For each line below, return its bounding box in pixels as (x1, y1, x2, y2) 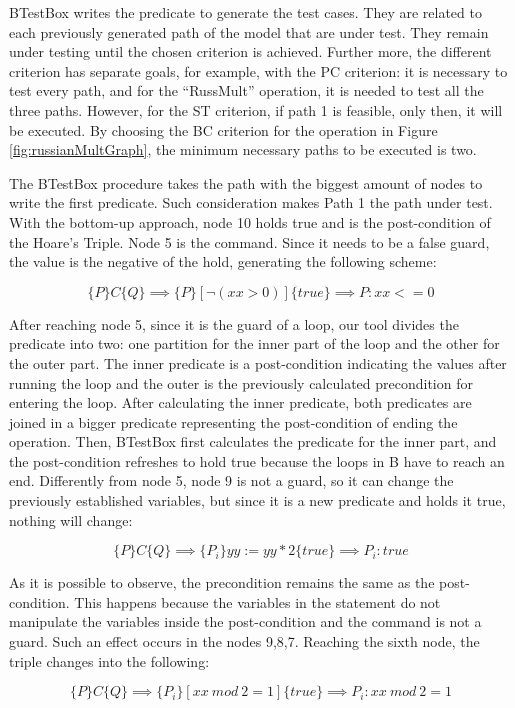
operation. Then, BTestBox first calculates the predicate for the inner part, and (9, 431, 497, 452)
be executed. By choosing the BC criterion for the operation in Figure (9, 119, 438, 140)
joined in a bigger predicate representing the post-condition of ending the (9, 411, 458, 432)
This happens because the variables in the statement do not (74, 591, 441, 612)
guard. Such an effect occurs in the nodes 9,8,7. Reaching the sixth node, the (9, 631, 480, 652)
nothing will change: (9, 509, 133, 530)
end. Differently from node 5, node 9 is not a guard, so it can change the (9, 470, 454, 491)
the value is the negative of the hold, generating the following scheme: (9, 251, 437, 272)
